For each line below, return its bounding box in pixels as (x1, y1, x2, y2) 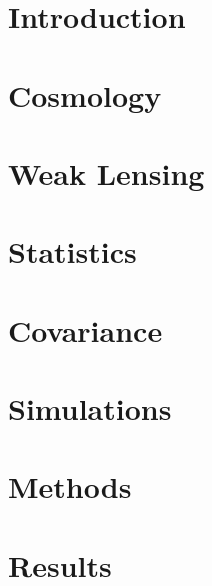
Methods (8, 466, 132, 507)
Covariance (8, 309, 163, 350)
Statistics (8, 231, 137, 272)
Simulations (8, 388, 172, 429)
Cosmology (8, 74, 162, 115)
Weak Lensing (8, 152, 205, 193)
